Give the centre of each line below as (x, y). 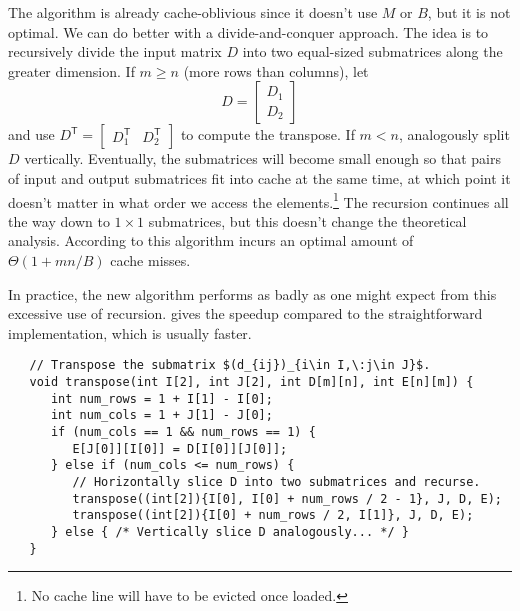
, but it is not (469, 12)
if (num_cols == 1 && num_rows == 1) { (183, 432)
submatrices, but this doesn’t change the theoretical (307, 220)
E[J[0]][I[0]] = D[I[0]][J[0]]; (180, 448)
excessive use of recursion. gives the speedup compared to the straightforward (245, 313)
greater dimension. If (71, 70)
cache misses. (150, 260)
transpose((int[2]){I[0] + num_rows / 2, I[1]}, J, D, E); (273, 515)
